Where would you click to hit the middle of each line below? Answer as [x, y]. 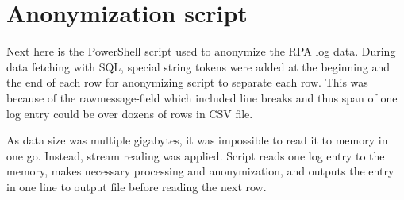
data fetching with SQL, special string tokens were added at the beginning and [198, 66]
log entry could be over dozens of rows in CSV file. [130, 113]
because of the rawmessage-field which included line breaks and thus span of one [202, 97]
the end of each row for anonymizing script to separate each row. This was [187, 82]
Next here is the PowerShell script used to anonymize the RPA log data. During [201, 51]
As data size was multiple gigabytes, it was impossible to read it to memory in [197, 140]
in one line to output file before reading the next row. [137, 186]
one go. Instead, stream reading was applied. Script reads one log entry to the [196, 155]
